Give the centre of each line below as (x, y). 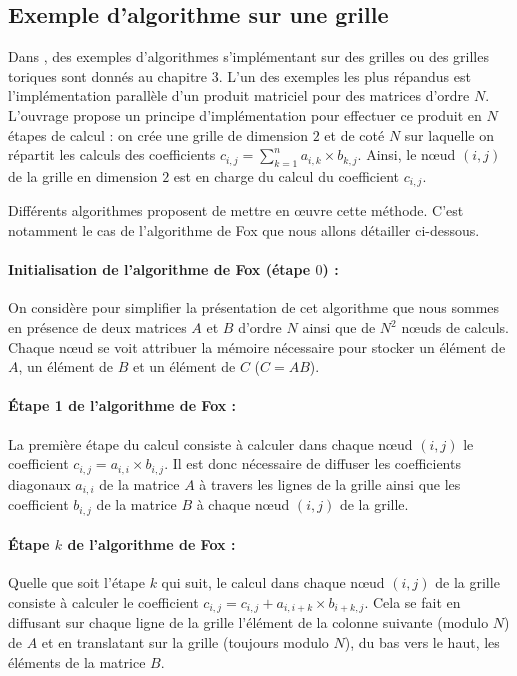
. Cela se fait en (412, 601)
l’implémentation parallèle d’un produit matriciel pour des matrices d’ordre (239, 95)
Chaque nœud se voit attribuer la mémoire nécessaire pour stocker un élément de (257, 346)
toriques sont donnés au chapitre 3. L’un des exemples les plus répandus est (239, 75)
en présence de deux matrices (97, 327)
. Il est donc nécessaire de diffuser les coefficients (312, 463)
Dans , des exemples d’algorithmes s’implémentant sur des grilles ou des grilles (248, 56)
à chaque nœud (243, 504)
